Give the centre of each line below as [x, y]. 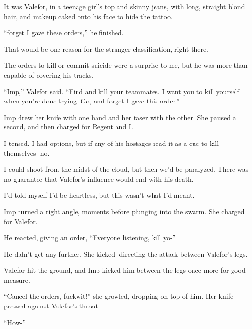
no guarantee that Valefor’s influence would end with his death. [99, 178]
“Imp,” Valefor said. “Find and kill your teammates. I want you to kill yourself [122, 91]
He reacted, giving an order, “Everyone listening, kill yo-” [90, 237]
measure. [17, 279]
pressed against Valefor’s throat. [52, 306]
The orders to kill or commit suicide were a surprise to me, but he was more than [126, 65]
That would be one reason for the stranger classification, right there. [106, 49]
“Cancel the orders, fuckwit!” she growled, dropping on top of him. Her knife [119, 296]
